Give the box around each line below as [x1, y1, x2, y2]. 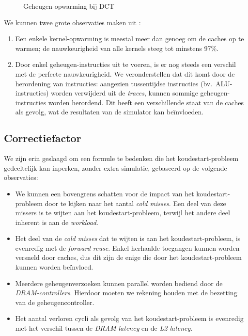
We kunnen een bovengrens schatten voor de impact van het [15, 188, 194, 198]
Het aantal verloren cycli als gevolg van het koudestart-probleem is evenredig [15, 313, 244, 323]
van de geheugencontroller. [15, 297, 94, 307]
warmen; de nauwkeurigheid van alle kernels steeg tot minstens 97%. [15, 43, 219, 53]
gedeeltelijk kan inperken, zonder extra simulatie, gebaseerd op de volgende [4, 162, 227, 173]
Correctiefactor [4, 130, 81, 145]
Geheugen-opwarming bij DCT [23, 1, 114, 11]
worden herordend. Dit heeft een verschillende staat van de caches [48, 97, 244, 107]
